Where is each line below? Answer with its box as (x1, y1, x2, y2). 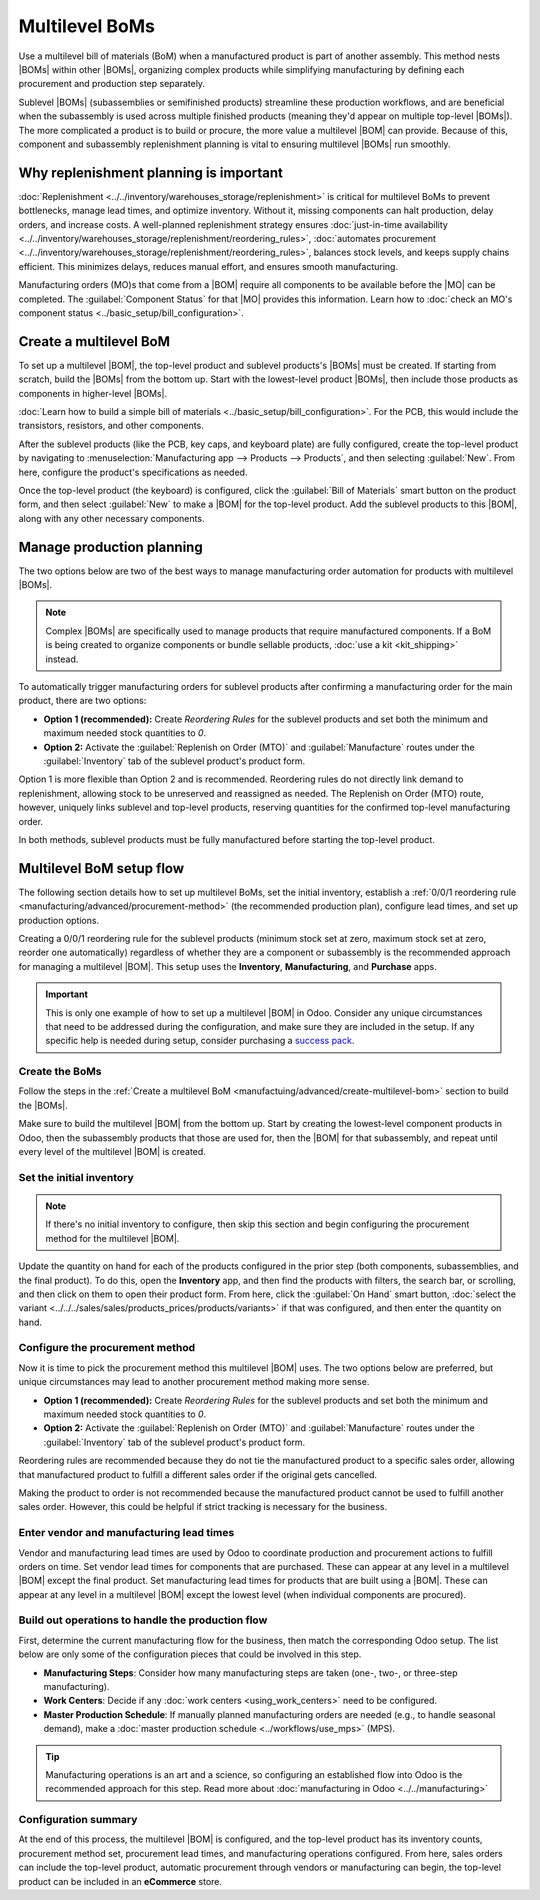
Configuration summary (18, 1813, 138, 1827)
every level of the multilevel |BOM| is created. (18, 1146, 207, 1158)
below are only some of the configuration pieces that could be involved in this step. (18, 1648, 362, 1660)
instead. (45, 653, 79, 665)
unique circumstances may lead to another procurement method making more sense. (18, 1376, 370, 1388)
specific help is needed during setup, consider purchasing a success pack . (45, 1035, 355, 1047)
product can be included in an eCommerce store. (18, 1875, 223, 1887)
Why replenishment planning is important (18, 164, 284, 181)
